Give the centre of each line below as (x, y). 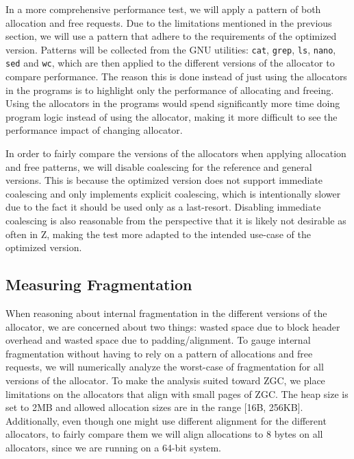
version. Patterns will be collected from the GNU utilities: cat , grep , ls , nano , (171, 49)
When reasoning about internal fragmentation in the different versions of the (166, 313)
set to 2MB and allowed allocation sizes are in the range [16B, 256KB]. (154, 407)
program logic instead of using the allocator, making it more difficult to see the (172, 116)
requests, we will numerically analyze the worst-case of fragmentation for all (165, 367)
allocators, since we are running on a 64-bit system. (114, 447)
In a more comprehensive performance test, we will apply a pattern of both (163, 9)
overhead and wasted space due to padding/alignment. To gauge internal (158, 340)
